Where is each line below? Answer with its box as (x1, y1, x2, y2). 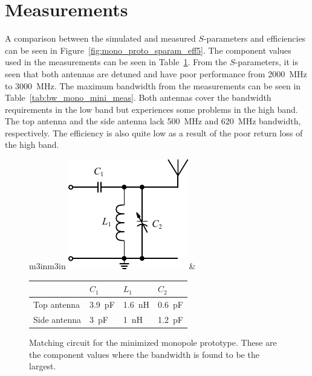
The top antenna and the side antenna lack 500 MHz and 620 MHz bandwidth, (5, 115, 301, 127)
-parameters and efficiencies (203, 32, 306, 45)
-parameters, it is (235, 56, 298, 68)
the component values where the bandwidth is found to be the (29, 348, 259, 360)
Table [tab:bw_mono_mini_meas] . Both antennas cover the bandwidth (5, 91, 271, 104)
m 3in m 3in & (29, 260, 196, 272)
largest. (29, 360, 56, 372)
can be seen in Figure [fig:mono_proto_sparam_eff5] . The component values (5, 43, 291, 56)
